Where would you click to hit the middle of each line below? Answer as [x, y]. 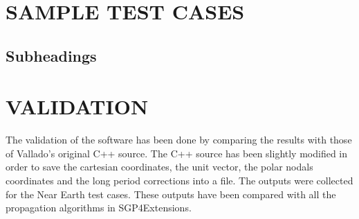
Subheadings [51, 55]
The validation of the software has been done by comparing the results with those [179, 140]
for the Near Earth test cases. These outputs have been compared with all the [171, 194]
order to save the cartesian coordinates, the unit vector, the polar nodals [159, 167]
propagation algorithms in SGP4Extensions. [99, 208]
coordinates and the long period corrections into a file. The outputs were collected [179, 181]
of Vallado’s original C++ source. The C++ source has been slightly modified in [177, 153]
